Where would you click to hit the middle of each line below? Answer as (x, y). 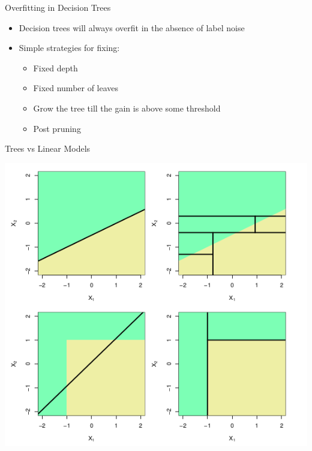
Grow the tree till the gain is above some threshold (127, 108)
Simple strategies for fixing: (69, 48)
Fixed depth (55, 67)
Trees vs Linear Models (48, 148)
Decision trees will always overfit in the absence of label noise (132, 27)
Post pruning (57, 128)
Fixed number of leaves (76, 88)
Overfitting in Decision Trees (58, 7)
